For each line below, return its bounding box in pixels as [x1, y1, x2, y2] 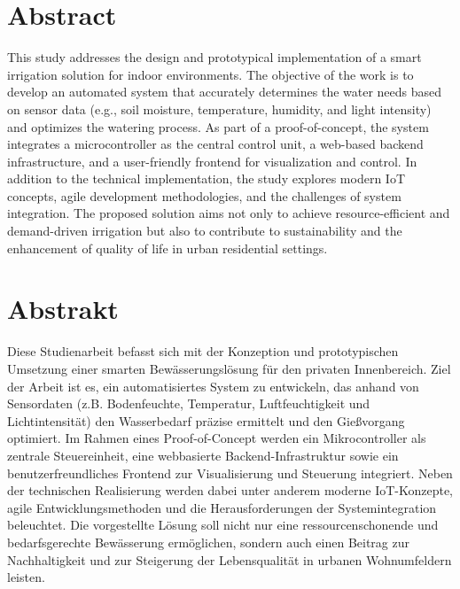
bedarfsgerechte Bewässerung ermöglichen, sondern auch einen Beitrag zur [7, 532, 409, 551]
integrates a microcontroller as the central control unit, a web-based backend [7, 135, 424, 153]
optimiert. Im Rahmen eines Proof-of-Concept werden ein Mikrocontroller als [7, 429, 426, 447]
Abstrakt [7, 291, 119, 327]
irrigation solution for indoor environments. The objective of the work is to [7, 65, 414, 83]
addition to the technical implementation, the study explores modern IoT [7, 169, 406, 188]
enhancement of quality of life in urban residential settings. [7, 238, 328, 257]
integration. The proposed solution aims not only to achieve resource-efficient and [7, 204, 450, 222]
